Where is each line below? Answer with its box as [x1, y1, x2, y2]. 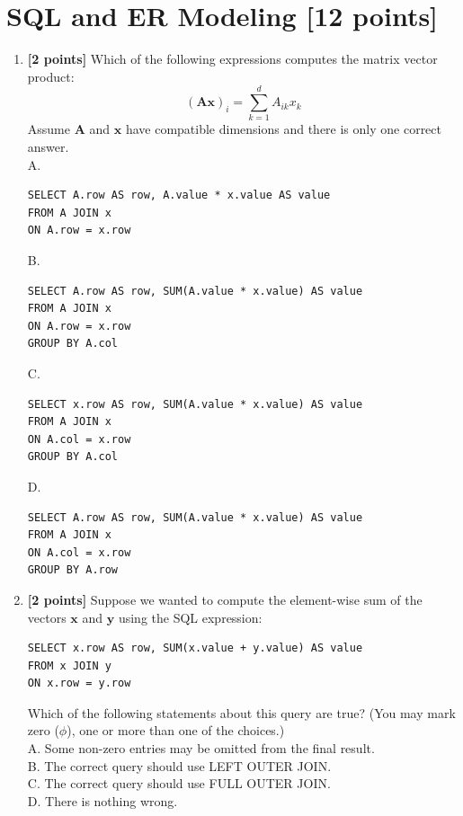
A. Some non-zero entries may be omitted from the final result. [27, 739, 375, 758]
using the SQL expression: [118, 608, 263, 626]
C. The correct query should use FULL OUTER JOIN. [27, 774, 331, 793]
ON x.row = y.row [27, 677, 131, 690]
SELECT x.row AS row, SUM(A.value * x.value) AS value [27, 397, 363, 411]
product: [27, 67, 75, 85]
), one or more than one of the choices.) [67, 721, 285, 740]
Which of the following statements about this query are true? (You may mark [27, 703, 456, 722]
